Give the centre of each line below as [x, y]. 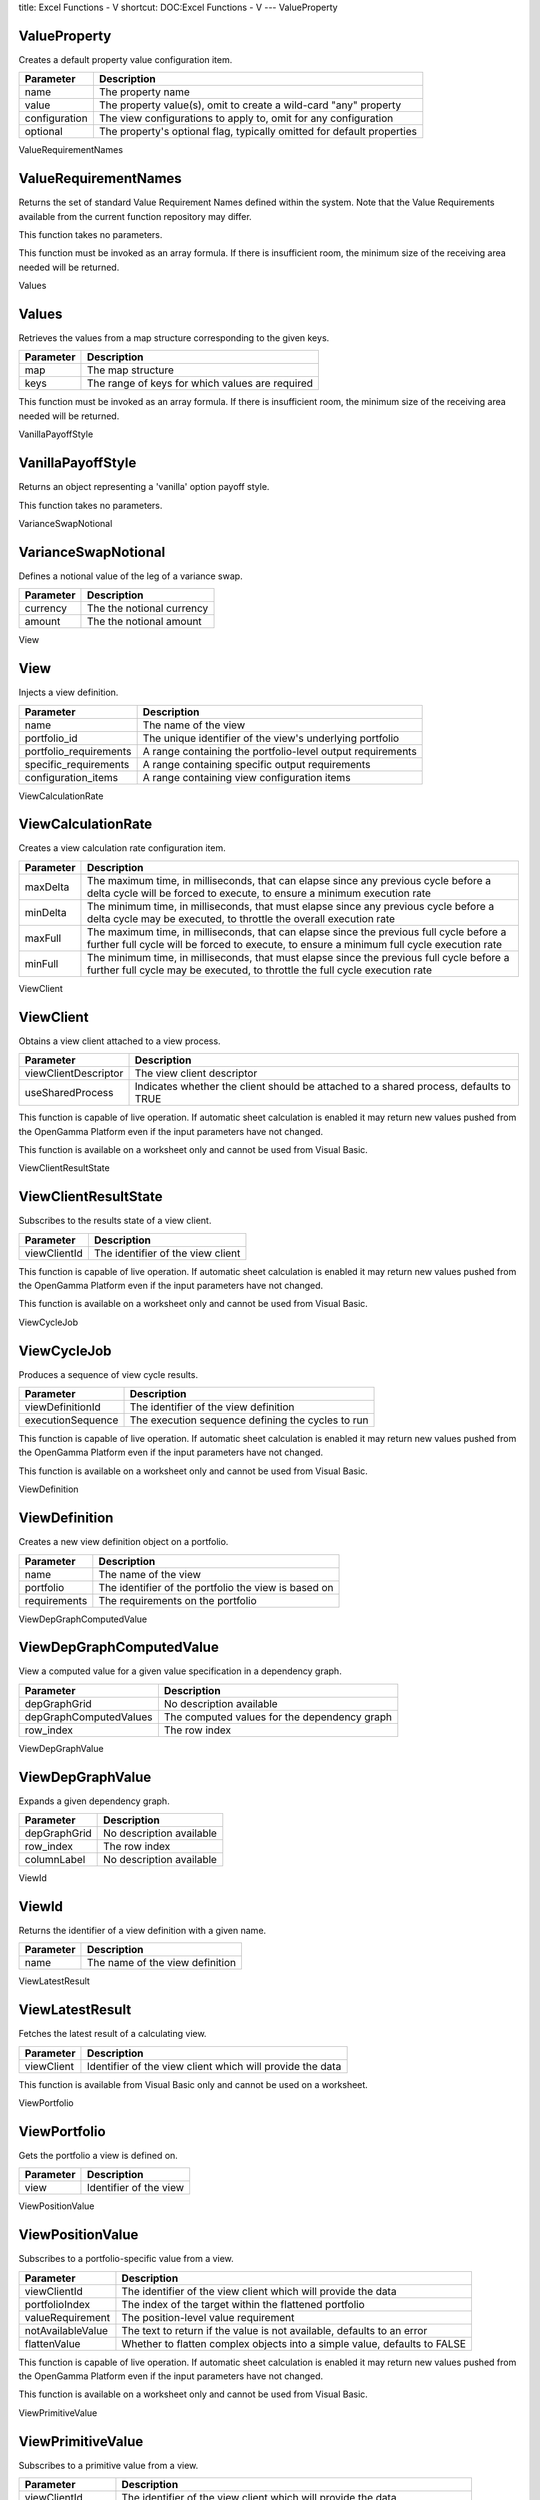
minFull [41, 963]
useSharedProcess [69, 1093]
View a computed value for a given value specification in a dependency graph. [180, 1671]
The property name [144, 92]
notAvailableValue [66, 2330]
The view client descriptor [196, 1073]
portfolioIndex [57, 2304]
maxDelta [47, 887]
